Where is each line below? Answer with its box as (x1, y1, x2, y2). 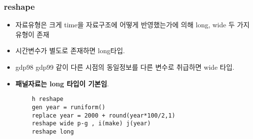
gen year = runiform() (32, 103, 105, 111)
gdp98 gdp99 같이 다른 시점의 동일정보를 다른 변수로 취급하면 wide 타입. (15, 62, 234, 72)
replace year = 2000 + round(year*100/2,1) (32, 112, 175, 119)
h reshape (32, 96, 63, 103)
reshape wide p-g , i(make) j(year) (32, 120, 151, 127)
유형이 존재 (15, 29, 49, 39)
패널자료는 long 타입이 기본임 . (15, 78, 109, 88)
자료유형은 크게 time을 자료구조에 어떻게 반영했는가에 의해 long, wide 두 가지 (15, 20, 250, 30)
